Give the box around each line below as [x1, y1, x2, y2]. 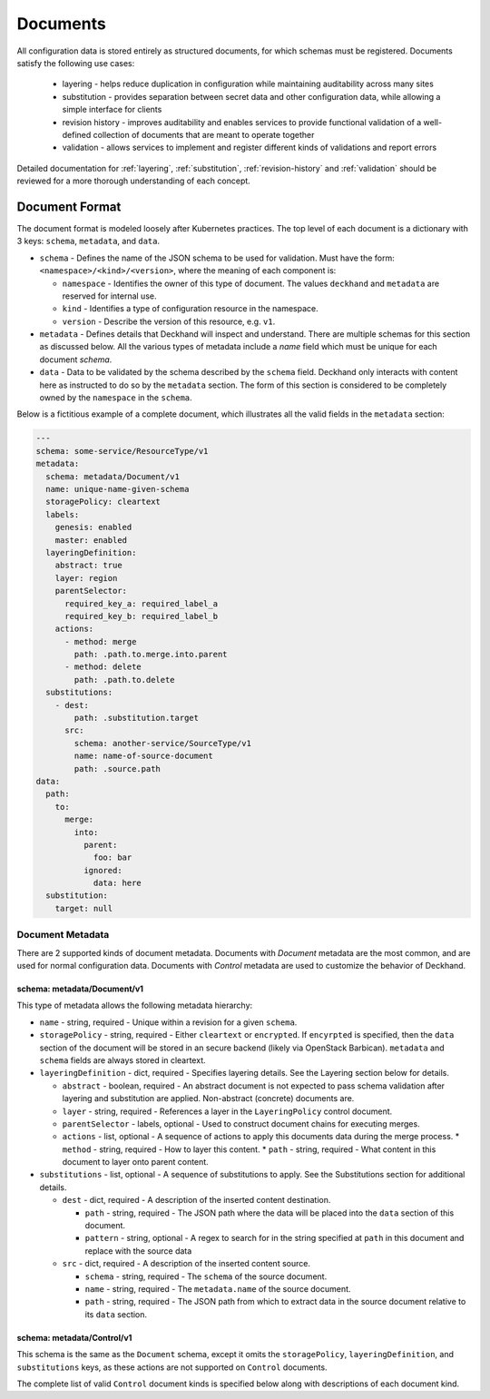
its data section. [84, 1308, 148, 1320]
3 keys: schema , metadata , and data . [16, 236, 161, 247]
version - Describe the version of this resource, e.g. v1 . [62, 316, 276, 327]
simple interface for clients [62, 104, 162, 115]
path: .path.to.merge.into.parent [73, 649, 228, 660]
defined [62, 129, 92, 140]
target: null [54, 903, 113, 913]
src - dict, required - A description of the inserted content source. [62, 1258, 310, 1269]
